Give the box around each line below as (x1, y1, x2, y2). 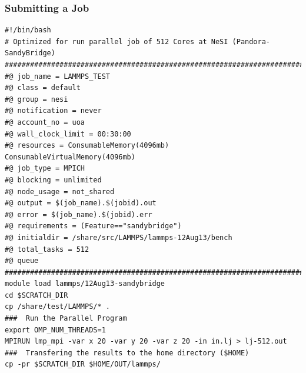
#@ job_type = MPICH (5, 164, 85, 173)
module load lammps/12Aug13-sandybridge (5, 279, 165, 288)
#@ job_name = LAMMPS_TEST (5, 72, 110, 81)
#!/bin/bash (5, 26, 51, 35)
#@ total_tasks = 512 (5, 245, 89, 254)
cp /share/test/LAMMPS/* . (5, 302, 110, 311)
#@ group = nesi (5, 95, 68, 104)
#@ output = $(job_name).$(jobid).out (5, 199, 157, 208)
